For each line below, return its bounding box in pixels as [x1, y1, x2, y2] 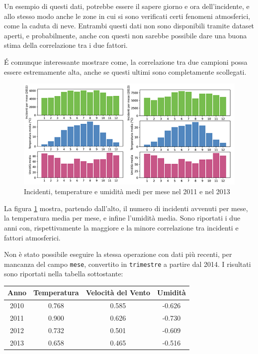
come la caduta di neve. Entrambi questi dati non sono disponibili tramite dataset [4, 20, 255, 31]
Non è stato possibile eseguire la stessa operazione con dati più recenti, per [4, 249, 232, 259]
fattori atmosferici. [4, 232, 61, 242]
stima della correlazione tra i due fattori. [4, 40, 128, 50]
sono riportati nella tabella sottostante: [4, 268, 123, 279]
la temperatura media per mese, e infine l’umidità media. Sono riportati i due [4, 213, 241, 223]
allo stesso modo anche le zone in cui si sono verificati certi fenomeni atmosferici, [4, 10, 251, 21]
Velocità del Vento [86, 287, 151, 298]
